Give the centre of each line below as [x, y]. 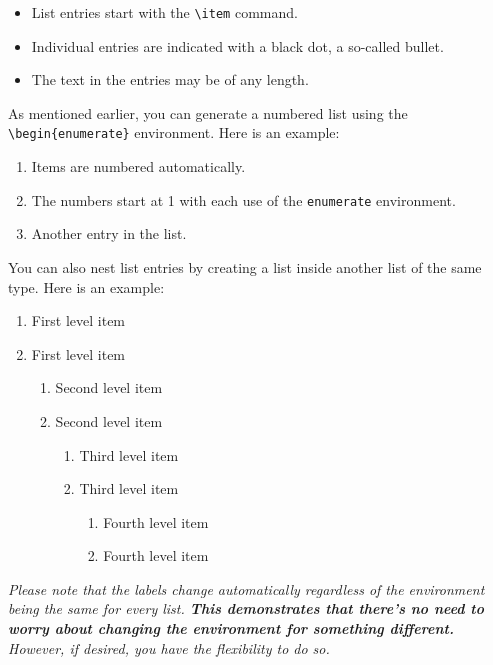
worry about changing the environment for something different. [231, 628]
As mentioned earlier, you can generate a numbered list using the [208, 112]
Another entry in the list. [109, 233]
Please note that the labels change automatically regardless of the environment [246, 588]
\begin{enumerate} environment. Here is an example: [174, 132]
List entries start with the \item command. [164, 12]
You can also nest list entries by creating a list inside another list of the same [245, 266]
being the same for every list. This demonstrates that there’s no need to [246, 608]
